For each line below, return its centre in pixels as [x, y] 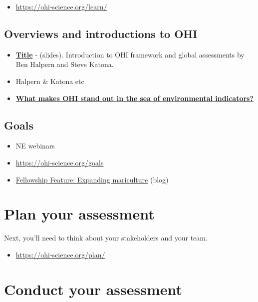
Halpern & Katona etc [50, 81]
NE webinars [35, 146]
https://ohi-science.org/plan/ [60, 254]
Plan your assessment [79, 214]
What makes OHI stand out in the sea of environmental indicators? [135, 98]
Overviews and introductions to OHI [101, 33]
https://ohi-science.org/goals [60, 162]
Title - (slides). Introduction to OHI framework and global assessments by [130, 54]
